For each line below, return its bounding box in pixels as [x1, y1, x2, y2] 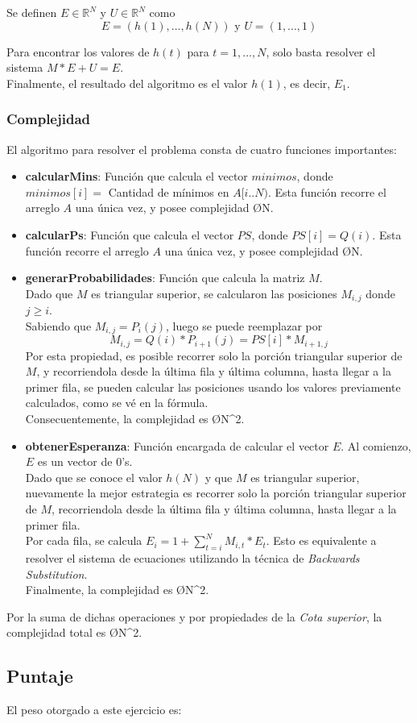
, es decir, [283, 74, 331, 91]
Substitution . [25, 565, 88, 582]
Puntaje [6, 663, 73, 688]
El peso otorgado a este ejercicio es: [6, 701, 182, 718]
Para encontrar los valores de [6, 43, 150, 60]
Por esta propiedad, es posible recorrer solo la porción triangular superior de [25, 347, 403, 364]
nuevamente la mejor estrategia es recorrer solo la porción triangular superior [25, 484, 407, 501]
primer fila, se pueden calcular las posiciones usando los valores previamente [25, 378, 401, 395]
